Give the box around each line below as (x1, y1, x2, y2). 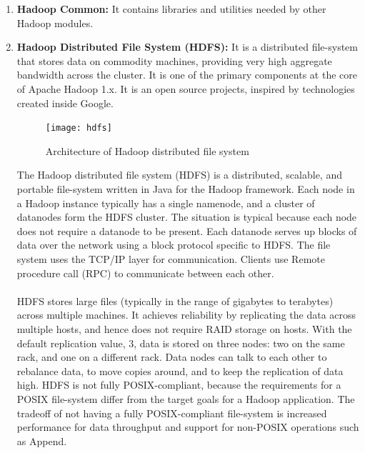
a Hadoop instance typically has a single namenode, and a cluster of (16, 195, 315, 210)
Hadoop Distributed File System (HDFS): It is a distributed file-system (16, 39, 358, 54)
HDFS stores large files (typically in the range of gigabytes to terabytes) (16, 293, 334, 308)
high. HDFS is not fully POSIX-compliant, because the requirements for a (16, 377, 341, 392)
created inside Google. (16, 95, 114, 110)
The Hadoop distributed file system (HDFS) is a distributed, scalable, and (16, 167, 342, 182)
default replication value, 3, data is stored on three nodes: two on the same (16, 335, 345, 350)
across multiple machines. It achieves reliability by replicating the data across (16, 307, 356, 322)
